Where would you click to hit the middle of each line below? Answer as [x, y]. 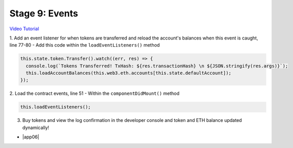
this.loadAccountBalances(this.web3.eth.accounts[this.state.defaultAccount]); [129, 73]
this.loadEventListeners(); [55, 107]
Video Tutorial [24, 29]
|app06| [31, 137]
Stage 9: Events [44, 13]
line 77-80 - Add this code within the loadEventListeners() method [85, 45]
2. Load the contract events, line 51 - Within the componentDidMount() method [94, 93]
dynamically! [36, 128]
